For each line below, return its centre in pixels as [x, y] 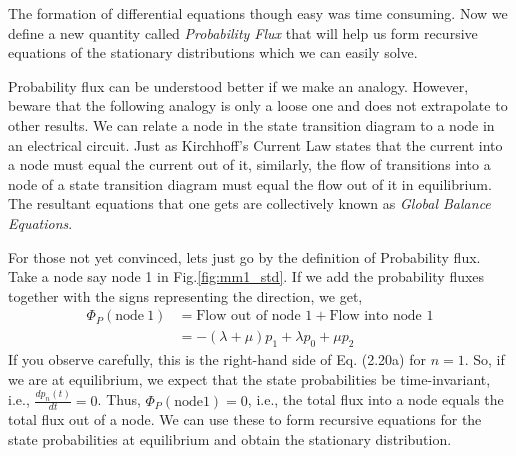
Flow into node [375, 316]
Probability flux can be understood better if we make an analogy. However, [238, 85]
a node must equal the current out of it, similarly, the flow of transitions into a [249, 164]
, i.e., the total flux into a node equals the [375, 399]
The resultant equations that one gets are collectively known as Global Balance [249, 203]
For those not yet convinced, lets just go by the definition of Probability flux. [244, 256]
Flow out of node [248, 316]
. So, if [484, 359]
